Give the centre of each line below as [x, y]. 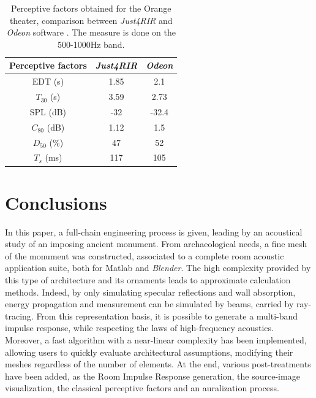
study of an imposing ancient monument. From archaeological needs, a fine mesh [156, 244]
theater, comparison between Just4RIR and [91, 20]
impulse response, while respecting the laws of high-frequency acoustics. [139, 328]
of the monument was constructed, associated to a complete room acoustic [145, 255]
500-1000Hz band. [91, 44]
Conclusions [56, 202]
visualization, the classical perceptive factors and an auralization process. [142, 388]
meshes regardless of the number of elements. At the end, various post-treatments [158, 364]
